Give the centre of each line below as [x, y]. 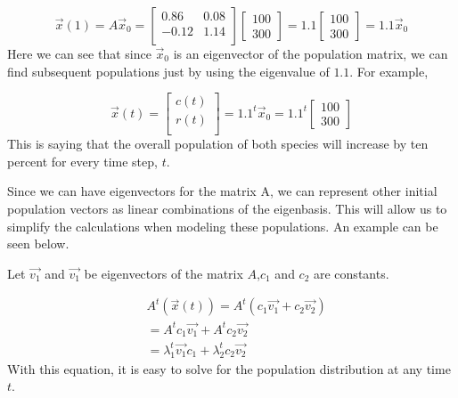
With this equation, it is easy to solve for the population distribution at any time [229, 368]
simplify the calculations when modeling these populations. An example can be [223, 226]
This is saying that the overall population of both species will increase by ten [218, 144]
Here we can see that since [79, 53]
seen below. [38, 244]
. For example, [389, 71]
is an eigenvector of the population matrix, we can [311, 53]
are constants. [352, 273]
